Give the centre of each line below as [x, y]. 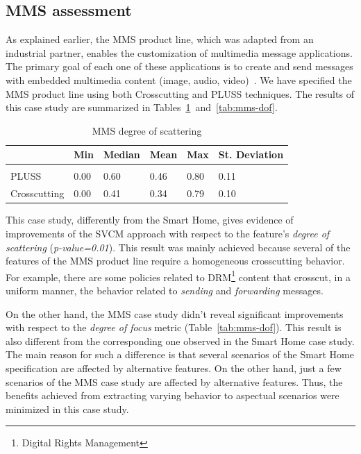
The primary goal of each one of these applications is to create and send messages [179, 66]
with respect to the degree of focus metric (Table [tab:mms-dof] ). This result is [174, 327]
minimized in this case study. [67, 409]
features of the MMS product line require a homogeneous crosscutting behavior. [175, 261]
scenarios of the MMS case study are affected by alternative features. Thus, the [174, 381]
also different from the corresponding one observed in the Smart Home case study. [180, 340]
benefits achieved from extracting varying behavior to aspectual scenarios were [173, 395]
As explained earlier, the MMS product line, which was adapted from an [160, 39]
